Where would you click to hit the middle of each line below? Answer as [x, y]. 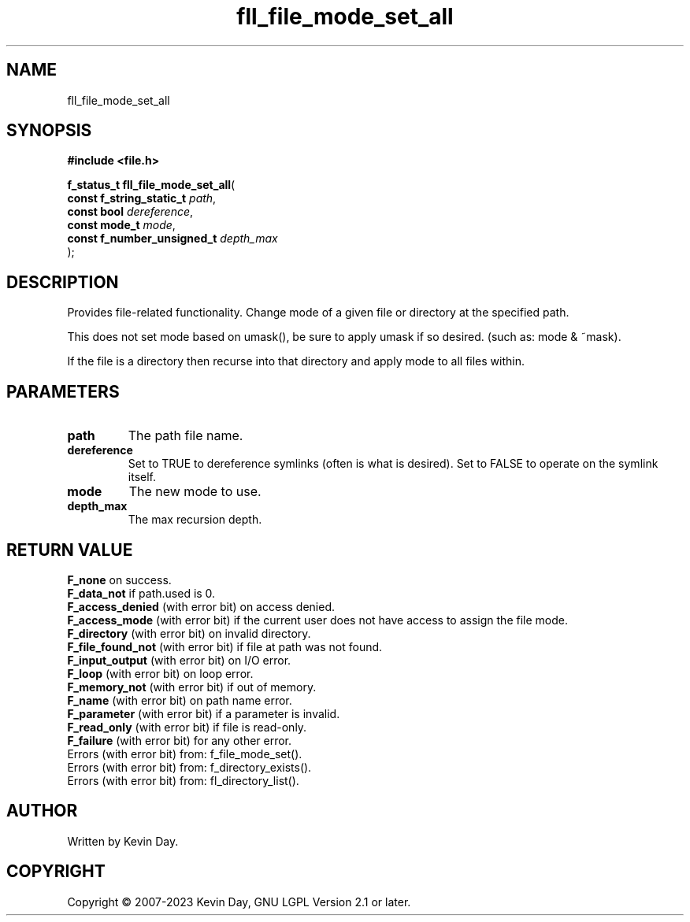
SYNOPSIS [49, 131]
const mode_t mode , [121, 225]
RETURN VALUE [70, 550]
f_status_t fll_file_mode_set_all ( [151, 185]
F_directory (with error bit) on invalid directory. [189, 633]
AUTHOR [42, 811]
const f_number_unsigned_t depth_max [172, 239]
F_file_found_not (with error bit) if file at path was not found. [225, 646]
